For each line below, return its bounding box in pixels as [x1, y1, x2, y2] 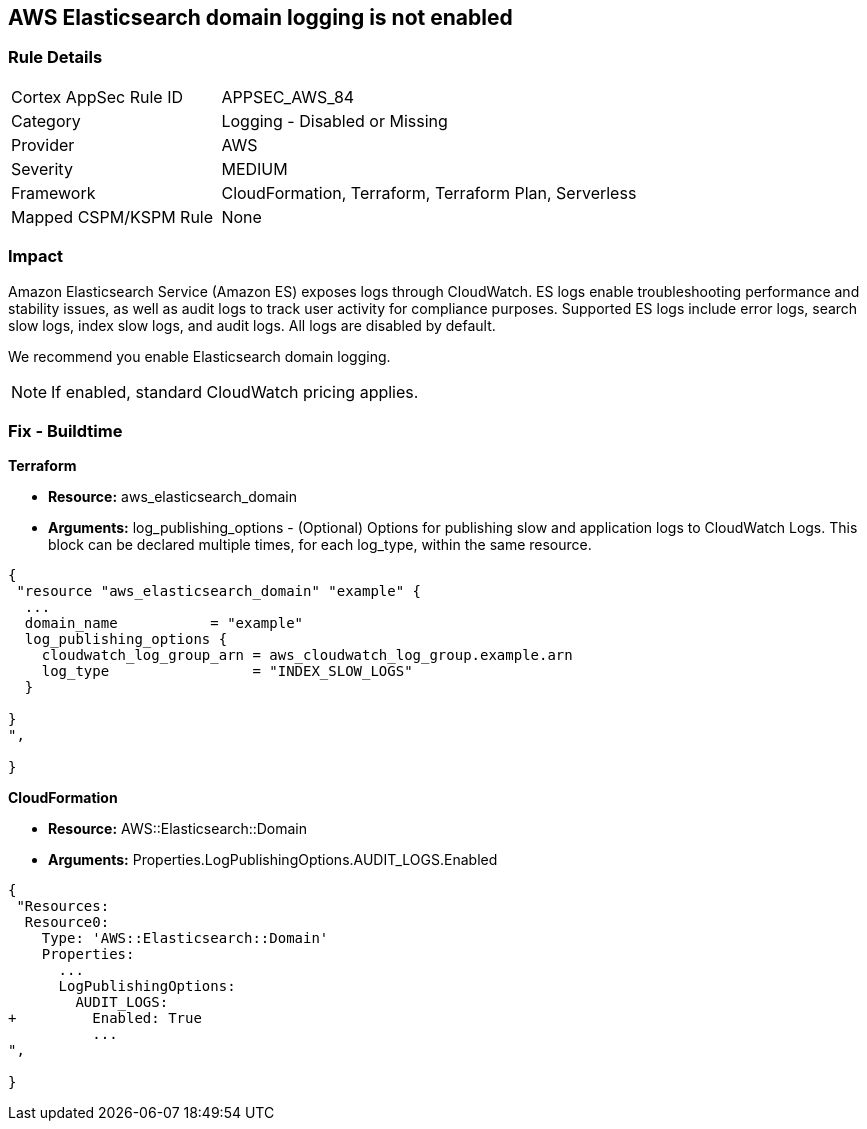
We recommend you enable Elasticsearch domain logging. [8, 347, 391, 365]
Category [11, 110, 81, 131]
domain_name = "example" [24, 615, 304, 632]
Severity [11, 158, 73, 179]
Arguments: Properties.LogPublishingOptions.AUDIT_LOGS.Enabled [48, 851, 498, 869]
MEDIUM [221, 158, 288, 179]
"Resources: [16, 898, 110, 915]
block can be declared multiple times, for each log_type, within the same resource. [48, 536, 592, 554]
